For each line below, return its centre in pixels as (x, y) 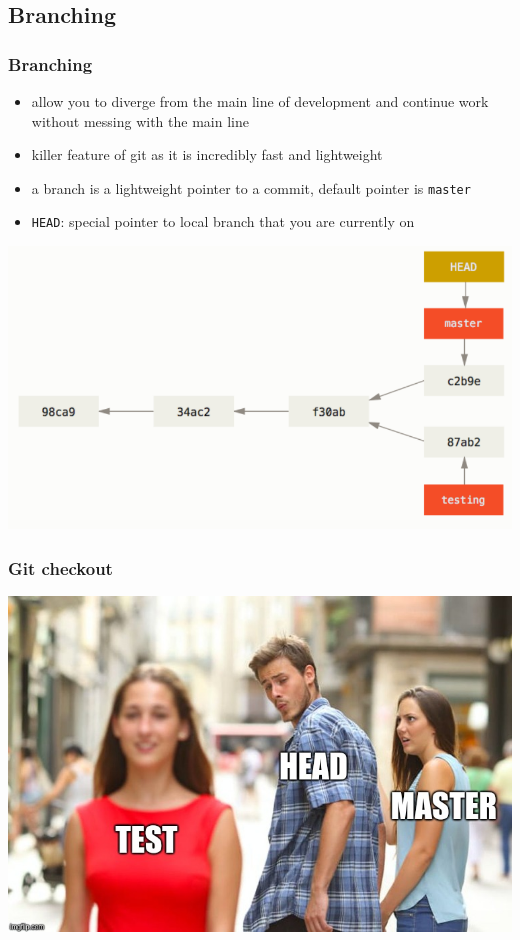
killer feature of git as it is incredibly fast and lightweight (207, 154)
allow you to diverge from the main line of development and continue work (260, 101)
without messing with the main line (140, 120)
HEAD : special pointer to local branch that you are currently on (223, 221)
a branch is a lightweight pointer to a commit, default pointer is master (251, 187)
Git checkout (60, 567)
